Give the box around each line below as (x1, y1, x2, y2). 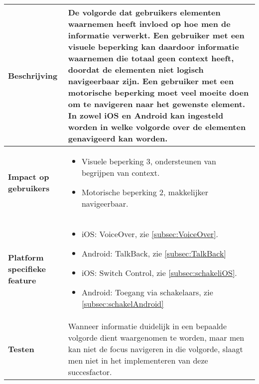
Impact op (8, 171, 49, 182)
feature (8, 274, 36, 286)
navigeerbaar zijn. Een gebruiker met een (68, 75, 234, 87)
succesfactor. (68, 366, 112, 378)
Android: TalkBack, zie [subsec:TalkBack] (81, 248, 226, 259)
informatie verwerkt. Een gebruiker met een (68, 29, 245, 41)
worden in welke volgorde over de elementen (68, 121, 246, 132)
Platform (8, 252, 44, 263)
